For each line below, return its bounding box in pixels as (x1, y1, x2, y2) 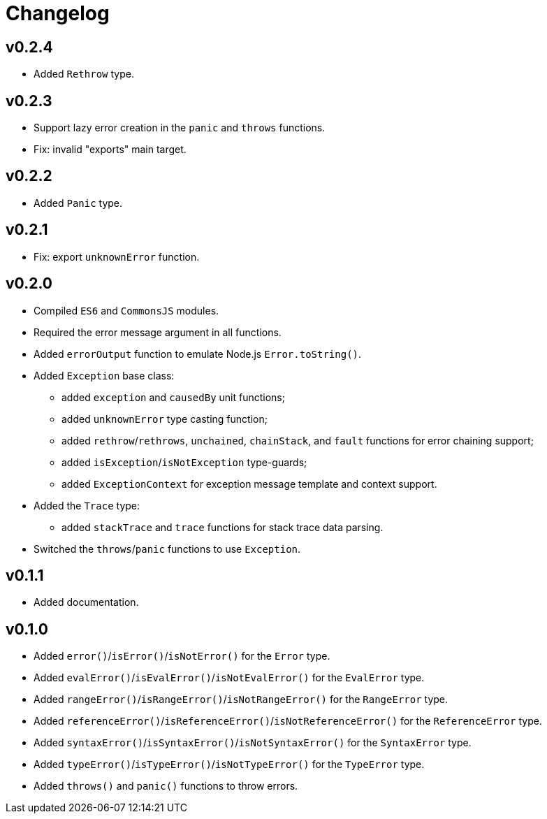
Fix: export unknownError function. (34, 250, 200, 263)
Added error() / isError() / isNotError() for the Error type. (34, 650, 330, 662)
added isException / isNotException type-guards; (61, 456, 307, 468)
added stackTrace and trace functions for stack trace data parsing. (61, 521, 384, 533)
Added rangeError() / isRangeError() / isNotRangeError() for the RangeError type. (34, 693, 448, 706)
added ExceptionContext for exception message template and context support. (61, 477, 437, 490)
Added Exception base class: (34, 369, 175, 382)
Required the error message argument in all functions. (34, 326, 282, 338)
